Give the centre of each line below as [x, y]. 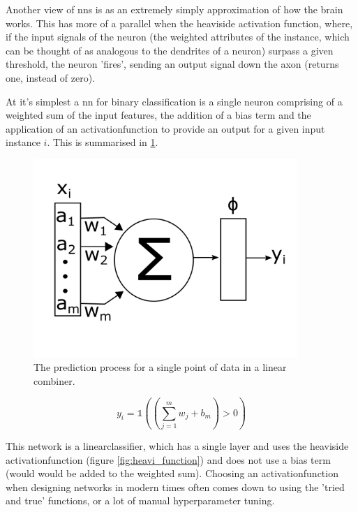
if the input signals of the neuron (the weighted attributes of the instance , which [178, 37]
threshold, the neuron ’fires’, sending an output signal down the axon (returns [172, 64]
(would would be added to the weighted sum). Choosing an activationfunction [172, 473]
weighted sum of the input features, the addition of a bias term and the [158, 115]
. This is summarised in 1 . [103, 142]
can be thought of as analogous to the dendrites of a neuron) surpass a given [170, 50]
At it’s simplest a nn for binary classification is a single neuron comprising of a [174, 101]
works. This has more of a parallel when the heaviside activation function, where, [179, 23]
